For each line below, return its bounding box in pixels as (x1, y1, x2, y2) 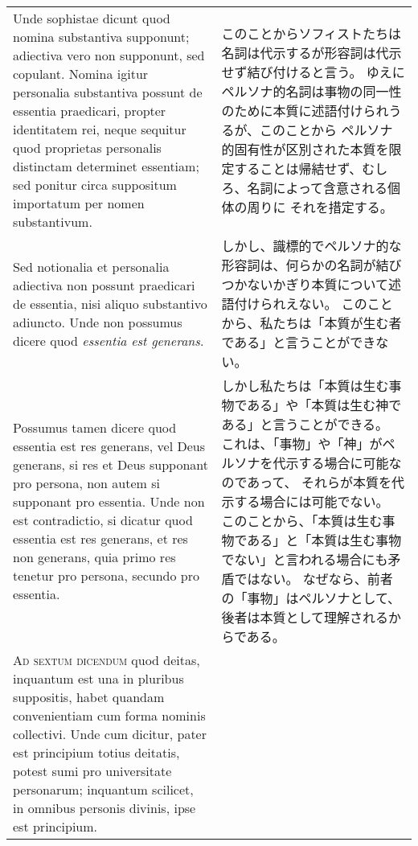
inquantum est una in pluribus (13, 669, 184, 688)
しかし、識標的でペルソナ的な (221, 236, 402, 255)
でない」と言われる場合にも (221, 550, 388, 569)
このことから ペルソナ (260, 121, 393, 139)
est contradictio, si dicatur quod (13, 511, 193, 529)
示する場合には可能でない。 (221, 492, 389, 511)
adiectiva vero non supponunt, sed (13, 46, 205, 64)
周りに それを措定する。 (247, 198, 393, 216)
